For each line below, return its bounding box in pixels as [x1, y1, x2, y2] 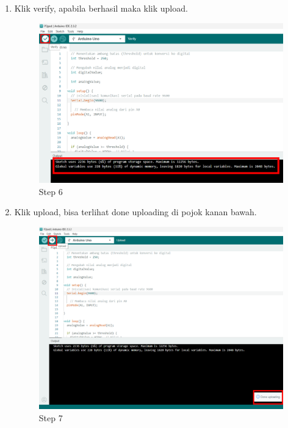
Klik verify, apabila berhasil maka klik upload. [14, 2, 188, 14]
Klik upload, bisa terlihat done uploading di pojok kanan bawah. [14, 205, 257, 218]
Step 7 [38, 411, 63, 424]
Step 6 [38, 185, 63, 197]
